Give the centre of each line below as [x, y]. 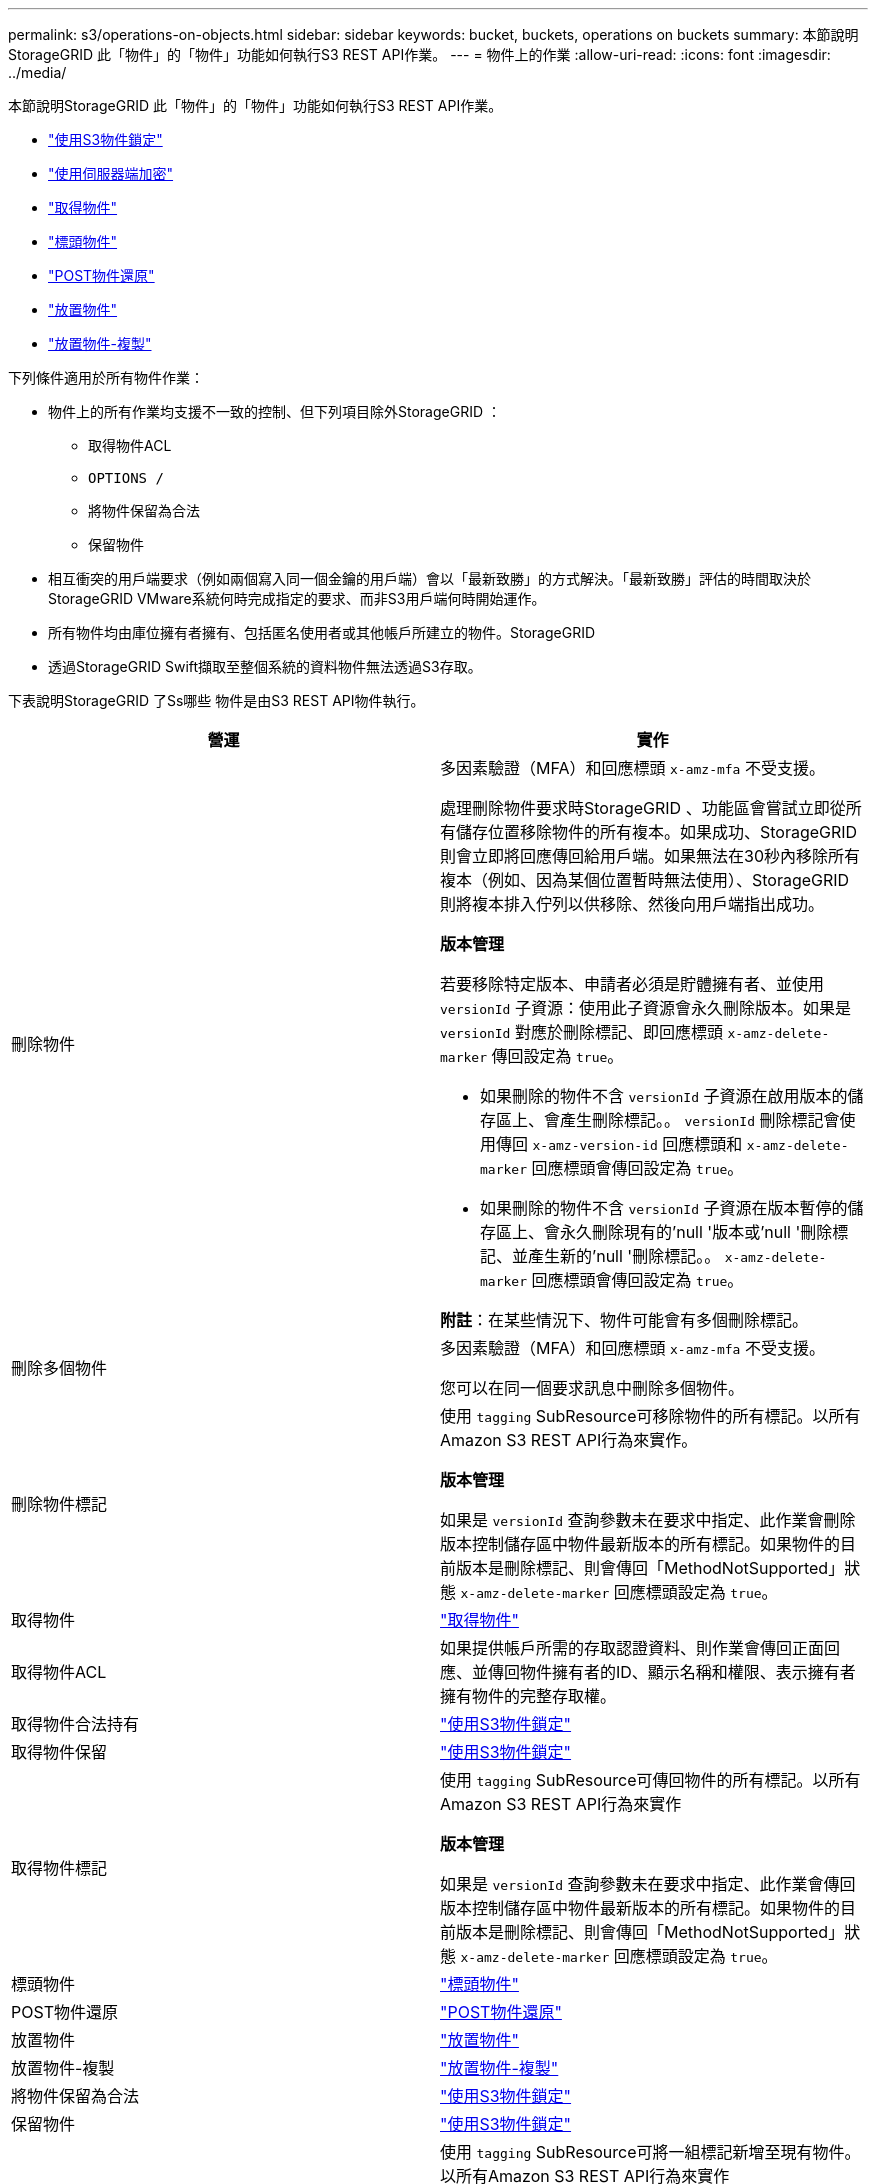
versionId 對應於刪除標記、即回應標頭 [581, 1032]
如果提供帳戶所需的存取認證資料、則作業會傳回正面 [632, 1648]
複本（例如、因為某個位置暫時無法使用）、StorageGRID [645, 880]
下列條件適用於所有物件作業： [106, 377]
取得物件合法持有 [75, 1724]
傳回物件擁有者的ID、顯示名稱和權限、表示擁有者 [672, 1672]
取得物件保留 [59, 1752]
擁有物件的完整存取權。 [528, 1696]
